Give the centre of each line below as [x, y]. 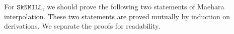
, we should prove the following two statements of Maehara [133, 6]
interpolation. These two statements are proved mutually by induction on [117, 16]
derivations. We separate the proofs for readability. [82, 26]
